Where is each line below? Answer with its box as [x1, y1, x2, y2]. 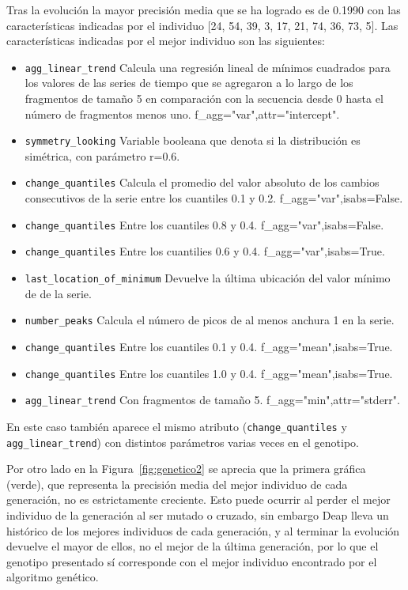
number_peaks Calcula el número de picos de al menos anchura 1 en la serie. [25, 312, 395, 328]
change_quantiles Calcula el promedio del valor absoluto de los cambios [25, 174, 380, 191]
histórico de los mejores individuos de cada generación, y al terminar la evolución [6, 522, 400, 539]
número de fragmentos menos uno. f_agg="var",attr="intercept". [25, 105, 340, 122]
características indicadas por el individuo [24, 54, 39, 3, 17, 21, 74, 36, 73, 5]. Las [6, 17, 399, 33]
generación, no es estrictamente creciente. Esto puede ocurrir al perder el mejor [6, 491, 391, 508]
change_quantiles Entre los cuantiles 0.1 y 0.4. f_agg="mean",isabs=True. [25, 338, 393, 354]
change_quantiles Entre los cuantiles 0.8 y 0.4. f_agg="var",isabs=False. [25, 216, 384, 233]
